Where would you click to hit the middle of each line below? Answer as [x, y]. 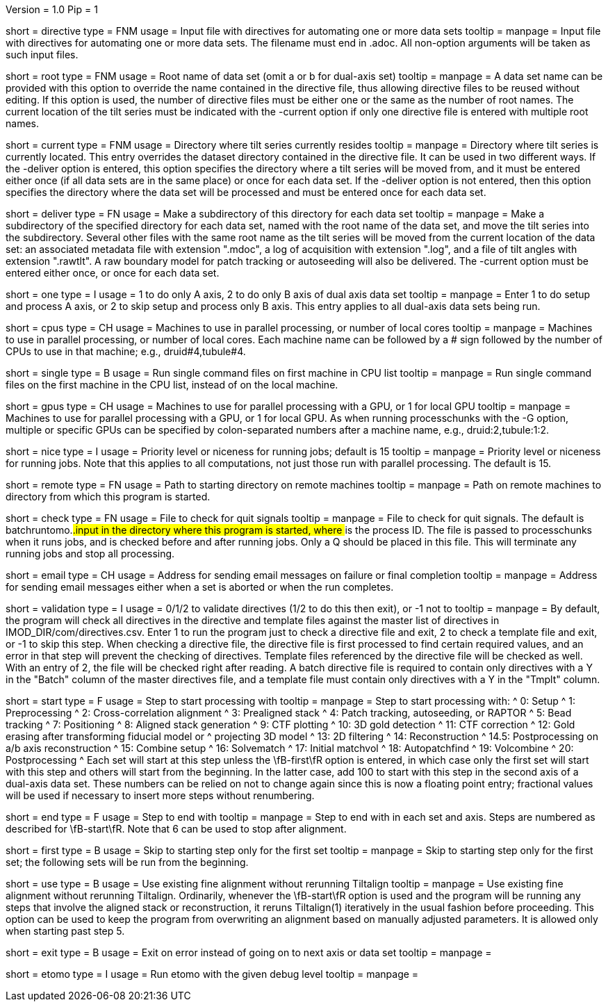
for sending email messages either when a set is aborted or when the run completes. [200, 587]
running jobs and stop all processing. [90, 554]
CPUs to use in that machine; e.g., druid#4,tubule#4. [126, 351]
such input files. [42, 55]
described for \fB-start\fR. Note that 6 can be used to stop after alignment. [176, 829]
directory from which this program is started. [108, 497]
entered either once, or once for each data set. [113, 273]
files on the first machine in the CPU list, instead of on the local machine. [172, 385]
